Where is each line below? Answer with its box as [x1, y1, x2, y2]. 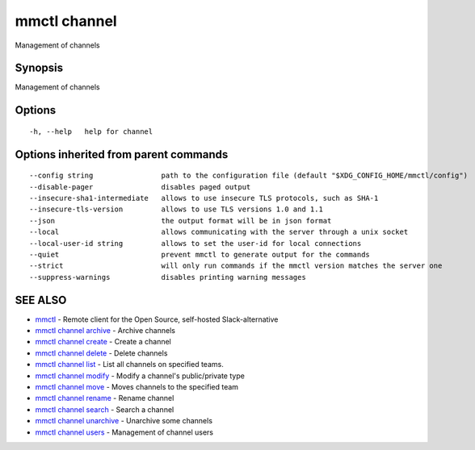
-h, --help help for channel [29, 127, 153, 136]
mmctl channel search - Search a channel [35, 404, 174, 415]
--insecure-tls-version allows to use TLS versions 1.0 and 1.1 [29, 205, 323, 214]
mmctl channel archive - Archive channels [35, 326, 175, 335]
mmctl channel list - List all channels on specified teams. [35, 360, 224, 369]
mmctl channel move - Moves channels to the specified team [35, 382, 238, 392]
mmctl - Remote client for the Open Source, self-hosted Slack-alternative [35, 315, 279, 324]
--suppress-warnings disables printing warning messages [29, 273, 306, 281]
